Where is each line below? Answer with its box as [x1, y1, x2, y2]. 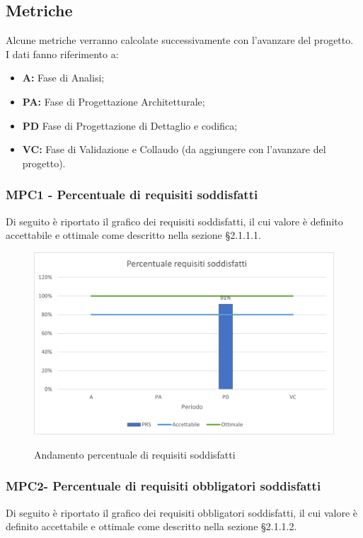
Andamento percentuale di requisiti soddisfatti [34, 447, 236, 461]
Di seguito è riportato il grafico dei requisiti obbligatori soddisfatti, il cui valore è [6, 505, 357, 520]
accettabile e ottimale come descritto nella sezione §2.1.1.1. [6, 228, 261, 242]
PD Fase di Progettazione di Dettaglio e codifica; [22, 118, 238, 133]
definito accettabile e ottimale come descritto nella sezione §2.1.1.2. [6, 519, 297, 534]
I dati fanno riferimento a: [6, 46, 119, 61]
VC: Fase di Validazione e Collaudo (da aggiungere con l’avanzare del [22, 142, 326, 157]
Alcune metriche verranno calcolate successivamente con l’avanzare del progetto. [6, 33, 354, 47]
